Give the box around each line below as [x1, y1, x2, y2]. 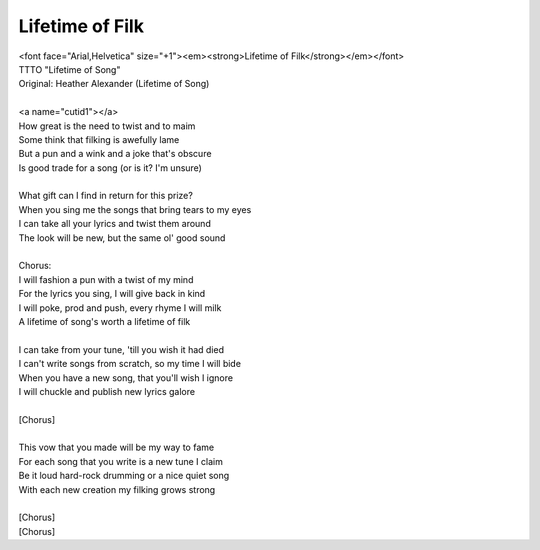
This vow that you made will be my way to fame [18, 441, 215, 454]
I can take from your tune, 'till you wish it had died [18, 343, 225, 355]
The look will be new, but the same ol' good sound [18, 231, 226, 244]
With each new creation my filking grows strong [18, 483, 216, 495]
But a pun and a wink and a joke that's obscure [18, 148, 212, 160]
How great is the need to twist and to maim [18, 120, 196, 132]
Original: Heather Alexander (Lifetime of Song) [18, 78, 210, 90]
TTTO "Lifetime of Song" [18, 63, 121, 75]
